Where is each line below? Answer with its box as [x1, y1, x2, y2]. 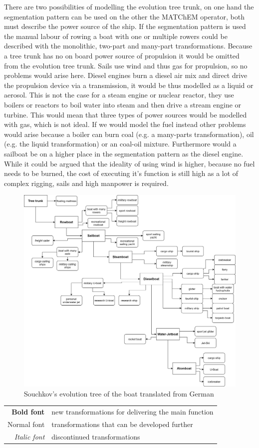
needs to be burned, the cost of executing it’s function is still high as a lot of [4, 168, 239, 178]
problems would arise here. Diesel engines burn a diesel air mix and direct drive [4, 70, 248, 80]
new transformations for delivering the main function [51, 406, 214, 417]
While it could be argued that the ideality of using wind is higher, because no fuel [4, 158, 255, 168]
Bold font [11, 406, 45, 417]
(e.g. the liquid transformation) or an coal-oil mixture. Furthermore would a [4, 138, 237, 149]
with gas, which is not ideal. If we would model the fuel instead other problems [4, 119, 246, 129]
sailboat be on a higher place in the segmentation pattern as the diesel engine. [4, 148, 244, 158]
